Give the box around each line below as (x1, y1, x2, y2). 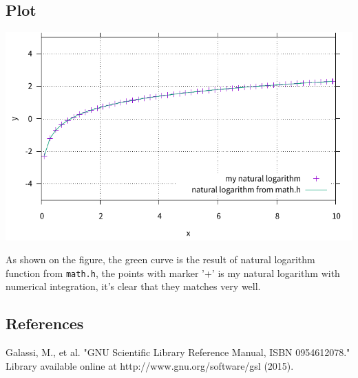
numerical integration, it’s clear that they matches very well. (6, 279, 261, 293)
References (6, 313, 84, 334)
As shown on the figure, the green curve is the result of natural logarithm (6, 252, 315, 267)
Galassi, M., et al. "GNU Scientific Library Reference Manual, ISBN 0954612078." (6, 345, 350, 359)
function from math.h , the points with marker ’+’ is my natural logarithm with (6, 265, 340, 280)
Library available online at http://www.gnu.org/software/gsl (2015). (6, 358, 294, 373)
